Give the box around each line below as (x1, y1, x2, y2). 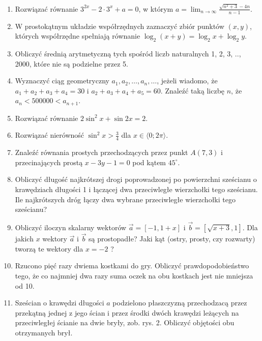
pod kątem (132, 157, 166, 167)
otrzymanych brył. (15, 327, 73, 337)
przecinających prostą (15, 157, 83, 167)
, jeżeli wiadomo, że (157, 75, 218, 86)
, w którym (138, 3, 173, 14)
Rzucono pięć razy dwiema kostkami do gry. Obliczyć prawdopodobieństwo (15, 260, 249, 271)
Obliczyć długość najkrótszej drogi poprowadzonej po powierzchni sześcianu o (15, 174, 257, 184)
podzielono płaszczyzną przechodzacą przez (112, 297, 247, 308)
